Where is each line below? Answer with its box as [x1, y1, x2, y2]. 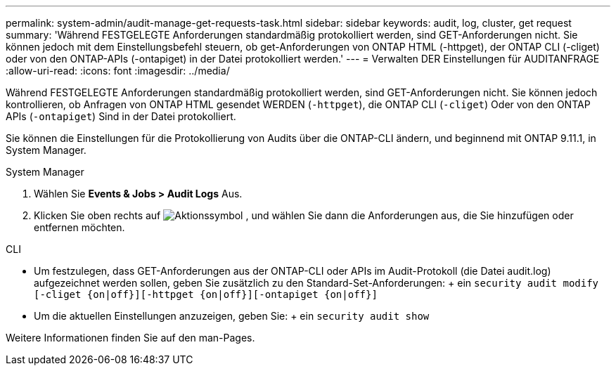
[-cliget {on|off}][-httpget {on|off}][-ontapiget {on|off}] [34, 289, 378, 300]
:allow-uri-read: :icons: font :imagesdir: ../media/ [6, 65, 230, 77]
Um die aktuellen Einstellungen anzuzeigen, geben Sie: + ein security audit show [34, 310, 430, 322]
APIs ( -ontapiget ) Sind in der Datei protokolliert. [6, 110, 236, 122]
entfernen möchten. [34, 221, 125, 233]
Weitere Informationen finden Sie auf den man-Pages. [6, 332, 255, 344]
